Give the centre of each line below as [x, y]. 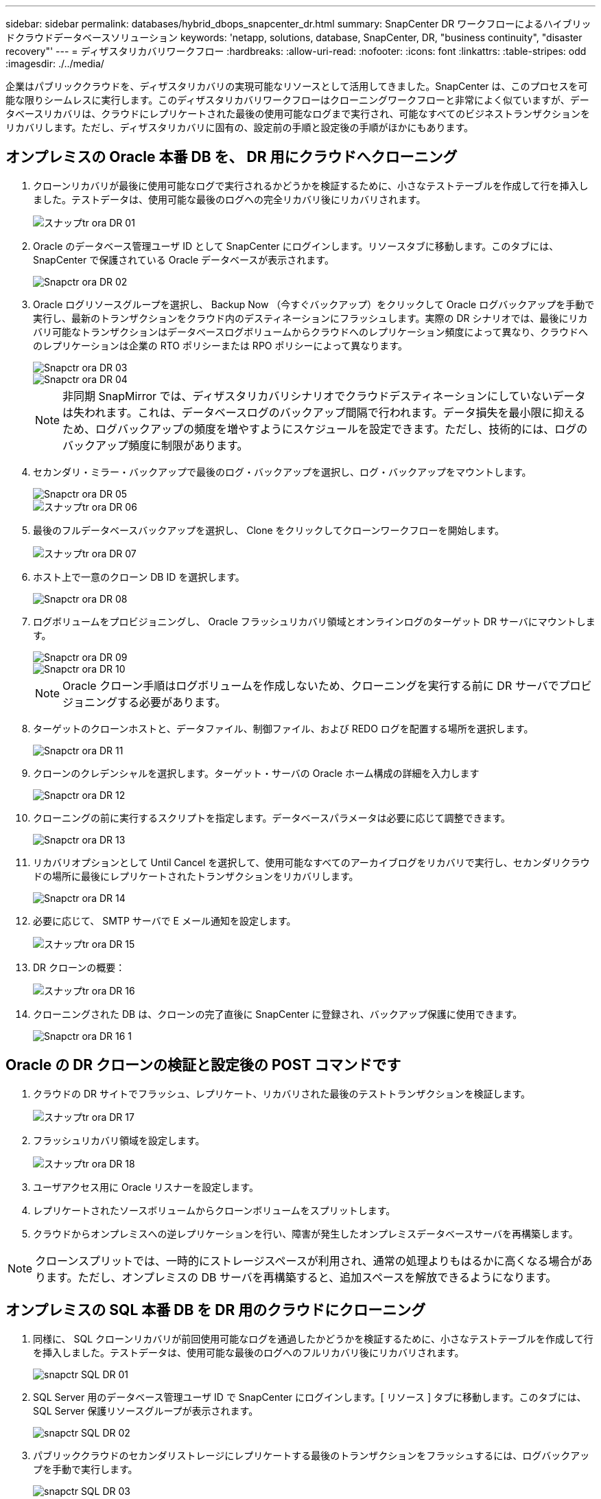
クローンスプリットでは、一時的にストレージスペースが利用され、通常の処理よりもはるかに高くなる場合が [308, 1260]
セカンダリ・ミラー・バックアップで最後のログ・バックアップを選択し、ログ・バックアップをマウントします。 [282, 472]
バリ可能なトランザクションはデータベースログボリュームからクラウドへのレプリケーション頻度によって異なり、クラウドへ [310, 332]
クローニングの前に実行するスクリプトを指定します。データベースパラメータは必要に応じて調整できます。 [272, 817]
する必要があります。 [172, 702]
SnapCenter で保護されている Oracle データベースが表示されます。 [184, 259]
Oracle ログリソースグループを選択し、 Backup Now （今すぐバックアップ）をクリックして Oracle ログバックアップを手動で [314, 304]
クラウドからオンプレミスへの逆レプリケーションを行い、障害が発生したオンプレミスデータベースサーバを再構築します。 [306, 1233]
